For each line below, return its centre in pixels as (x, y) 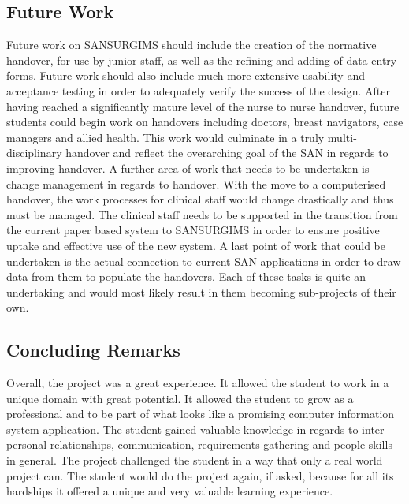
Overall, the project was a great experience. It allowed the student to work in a (198, 383)
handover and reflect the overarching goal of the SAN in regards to (227, 153)
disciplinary (34, 153)
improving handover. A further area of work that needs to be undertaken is (188, 168)
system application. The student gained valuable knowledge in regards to (182, 429)
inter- (375, 429)
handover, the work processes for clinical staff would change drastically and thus (200, 199)
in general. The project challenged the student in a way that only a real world (195, 460)
